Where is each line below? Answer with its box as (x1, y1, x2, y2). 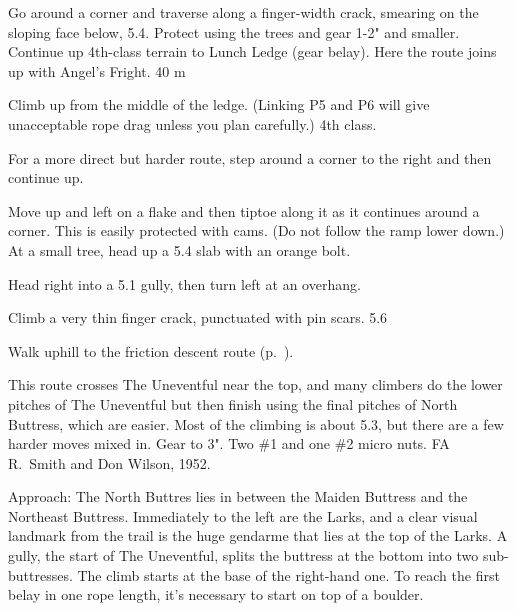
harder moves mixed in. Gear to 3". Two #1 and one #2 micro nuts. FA (8, 433, 450, 454)
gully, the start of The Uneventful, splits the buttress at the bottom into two (8, 545, 479, 566)
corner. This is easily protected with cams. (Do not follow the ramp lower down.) (8, 220, 505, 241)
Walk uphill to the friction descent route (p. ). (8, 340, 294, 361)
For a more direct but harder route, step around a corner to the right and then (8, 147, 492, 168)
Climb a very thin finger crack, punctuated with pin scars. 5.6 (8, 307, 388, 328)
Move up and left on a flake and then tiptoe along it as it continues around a (8, 200, 480, 221)
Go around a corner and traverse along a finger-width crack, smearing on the (8, 2, 479, 22)
